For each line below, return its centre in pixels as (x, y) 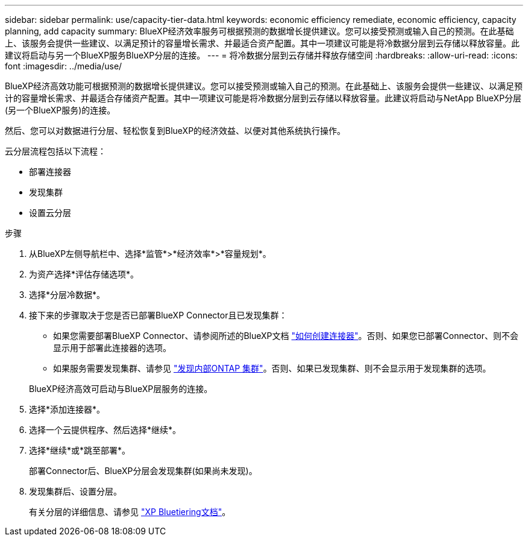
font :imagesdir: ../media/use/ (64, 66)
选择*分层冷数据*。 (67, 295)
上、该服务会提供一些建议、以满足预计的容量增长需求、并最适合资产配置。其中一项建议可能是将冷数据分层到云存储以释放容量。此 (262, 43)
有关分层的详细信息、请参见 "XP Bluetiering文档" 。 (130, 512)
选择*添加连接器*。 (67, 409)
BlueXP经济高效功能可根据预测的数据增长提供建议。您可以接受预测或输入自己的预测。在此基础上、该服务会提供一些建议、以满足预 (264, 86)
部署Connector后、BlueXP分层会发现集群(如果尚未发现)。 (143, 471)
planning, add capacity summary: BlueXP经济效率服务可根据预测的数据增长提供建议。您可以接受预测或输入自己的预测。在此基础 (259, 31)
